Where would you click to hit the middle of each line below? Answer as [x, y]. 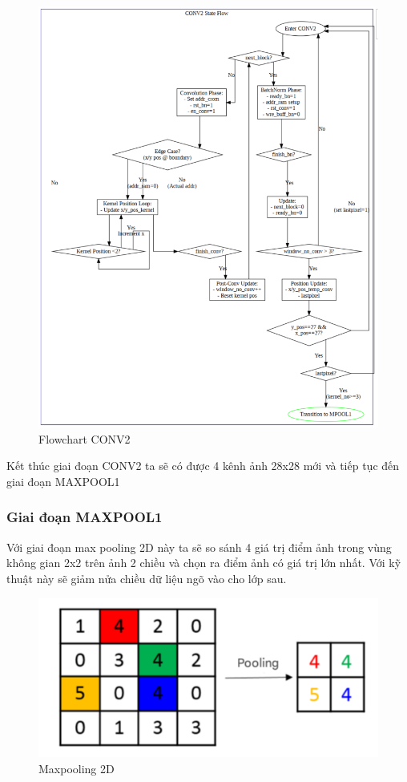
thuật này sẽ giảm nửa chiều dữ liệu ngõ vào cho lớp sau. [147, 578]
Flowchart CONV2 [85, 438]
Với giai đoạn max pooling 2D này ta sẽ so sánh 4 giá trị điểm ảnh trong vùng [199, 547]
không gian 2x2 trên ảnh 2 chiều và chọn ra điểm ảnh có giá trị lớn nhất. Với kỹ [204, 563]
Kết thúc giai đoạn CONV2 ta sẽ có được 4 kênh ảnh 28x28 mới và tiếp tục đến [203, 466]
